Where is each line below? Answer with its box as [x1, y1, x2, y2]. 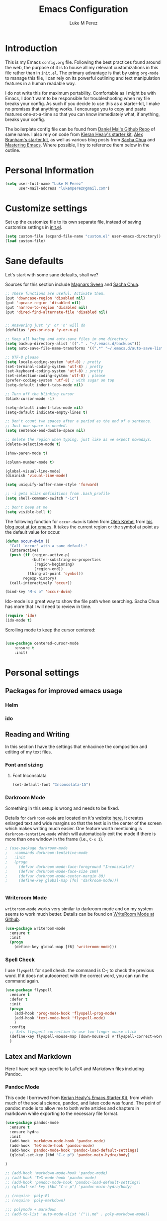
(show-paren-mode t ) [5, 451, 48, 456]
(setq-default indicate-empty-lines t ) [5, 410, 88, 415]
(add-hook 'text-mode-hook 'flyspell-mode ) [14, 1015, 106, 1020]
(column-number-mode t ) [5, 460, 55, 465]
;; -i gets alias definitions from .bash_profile [5, 491, 110, 496]
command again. [5, 978, 40, 984]
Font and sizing [5, 761, 43, 768]
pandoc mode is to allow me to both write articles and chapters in [5, 1105, 139, 1111]
